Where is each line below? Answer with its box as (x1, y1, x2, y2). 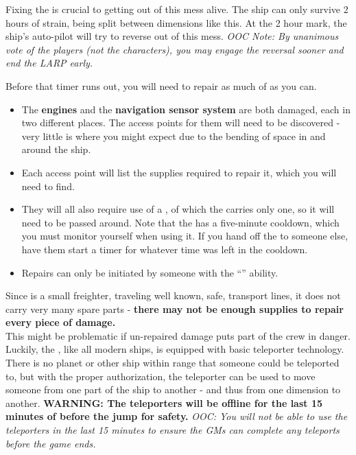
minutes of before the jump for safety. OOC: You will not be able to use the (5, 409, 348, 423)
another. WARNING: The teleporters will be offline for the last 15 (5, 395, 323, 410)
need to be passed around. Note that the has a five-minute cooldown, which (21, 215, 340, 229)
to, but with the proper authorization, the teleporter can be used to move (5, 369, 316, 383)
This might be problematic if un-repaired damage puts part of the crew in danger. (5, 328, 351, 342)
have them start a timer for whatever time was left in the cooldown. (21, 242, 308, 256)
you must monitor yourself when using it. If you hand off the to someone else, (21, 229, 348, 243)
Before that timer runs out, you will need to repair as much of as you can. (5, 78, 317, 93)
